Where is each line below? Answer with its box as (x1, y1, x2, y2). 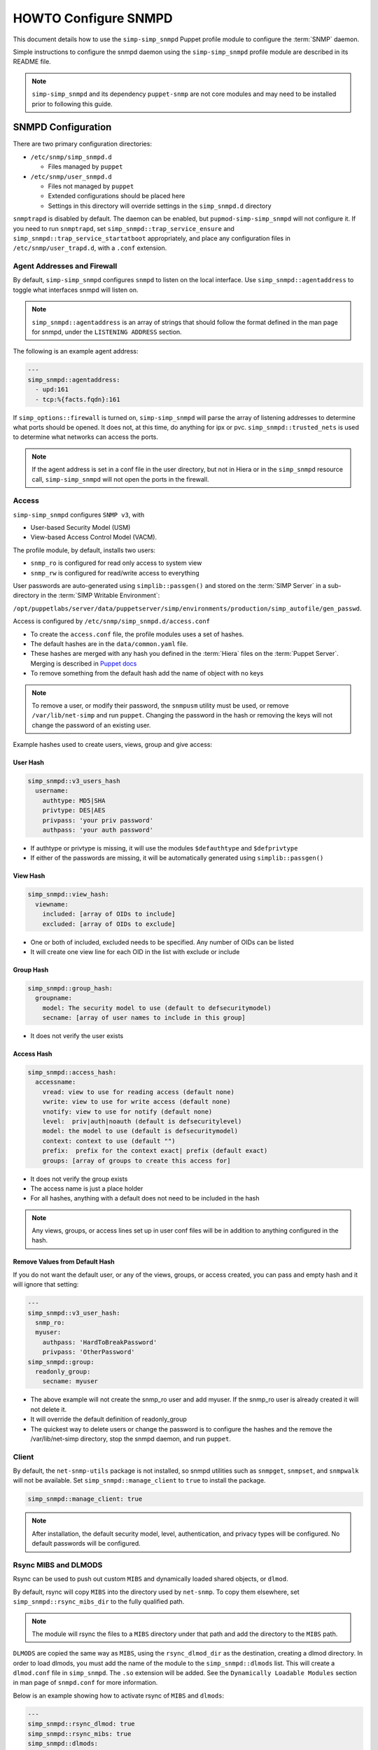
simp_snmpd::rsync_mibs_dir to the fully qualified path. (13, 1597, 185, 1606)
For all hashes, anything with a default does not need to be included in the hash (30, 1194, 260, 1203)
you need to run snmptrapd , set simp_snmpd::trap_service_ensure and (13, 224, 234, 232)
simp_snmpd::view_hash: (27, 890, 110, 899)
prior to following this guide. (31, 99, 113, 108)
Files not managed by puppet (48, 182, 134, 190)
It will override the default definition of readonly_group (30, 1415, 187, 1424)
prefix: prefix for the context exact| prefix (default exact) (42, 1147, 268, 1155)
